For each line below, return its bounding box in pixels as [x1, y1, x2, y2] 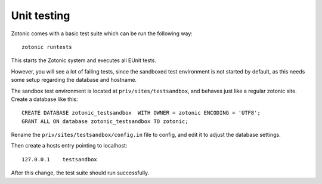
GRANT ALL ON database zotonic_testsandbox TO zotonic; [21, 118, 188, 125]
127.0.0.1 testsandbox [21, 156, 98, 162]
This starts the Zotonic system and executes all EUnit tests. [11, 57, 156, 64]
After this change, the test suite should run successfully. [11, 169, 150, 176]
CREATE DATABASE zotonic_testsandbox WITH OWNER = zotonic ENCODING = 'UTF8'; [21, 109, 261, 116]
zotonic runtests [21, 44, 72, 50]
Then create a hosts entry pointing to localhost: [11, 142, 128, 149]
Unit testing [11, 9, 70, 22]
